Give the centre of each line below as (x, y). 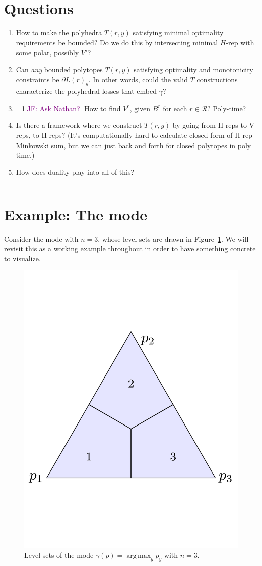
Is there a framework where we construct (79, 125)
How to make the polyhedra (59, 33)
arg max (139, 556)
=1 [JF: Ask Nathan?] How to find (68, 108)
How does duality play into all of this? (75, 172)
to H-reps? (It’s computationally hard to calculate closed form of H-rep (143, 135)
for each (175, 108)
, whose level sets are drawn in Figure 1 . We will (173, 238)
